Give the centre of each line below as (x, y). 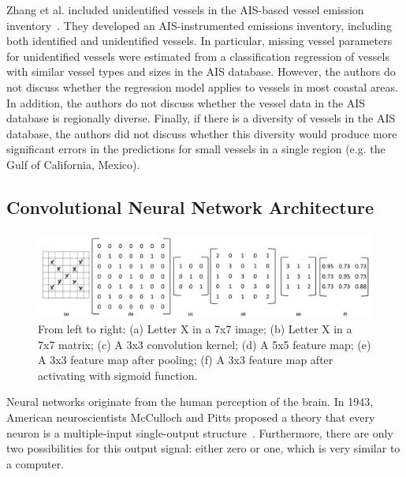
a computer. (35, 463)
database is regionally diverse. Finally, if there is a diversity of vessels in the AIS (201, 118)
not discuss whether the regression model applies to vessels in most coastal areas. (202, 86)
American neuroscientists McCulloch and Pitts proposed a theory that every (191, 417)
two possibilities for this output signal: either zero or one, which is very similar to (203, 448)
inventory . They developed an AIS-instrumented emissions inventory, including (199, 25)
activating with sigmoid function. (118, 375)
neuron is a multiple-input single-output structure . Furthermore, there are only (200, 432)
